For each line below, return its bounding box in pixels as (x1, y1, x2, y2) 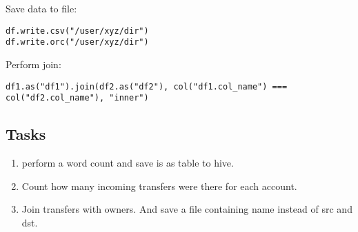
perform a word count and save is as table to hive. (21, 156, 234, 170)
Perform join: (6, 56, 61, 71)
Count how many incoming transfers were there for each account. (21, 178, 297, 193)
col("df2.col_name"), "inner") (6, 93, 149, 103)
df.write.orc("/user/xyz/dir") (6, 37, 149, 48)
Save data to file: (6, 1, 77, 15)
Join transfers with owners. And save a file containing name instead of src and (21, 202, 352, 216)
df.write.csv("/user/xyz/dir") (6, 25, 149, 36)
